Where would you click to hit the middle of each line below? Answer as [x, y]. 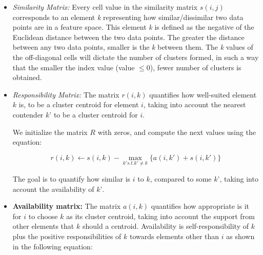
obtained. [27, 77]
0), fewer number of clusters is [194, 67]
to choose [43, 216]
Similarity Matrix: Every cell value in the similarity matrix [105, 7]
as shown [240, 236]
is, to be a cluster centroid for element [79, 104]
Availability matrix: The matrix [67, 206]
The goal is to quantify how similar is [72, 178]
